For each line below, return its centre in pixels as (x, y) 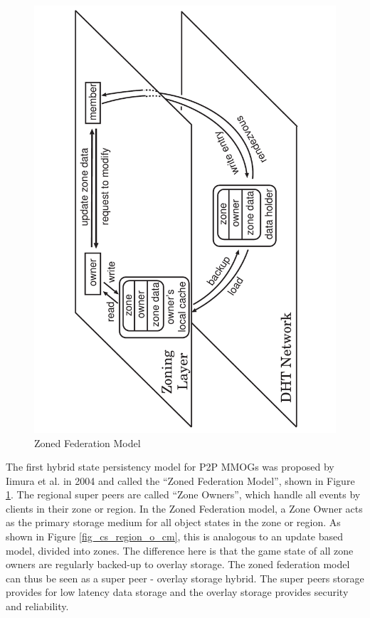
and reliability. (37, 606)
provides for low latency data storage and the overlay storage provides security (177, 592)
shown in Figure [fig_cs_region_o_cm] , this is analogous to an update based (175, 536)
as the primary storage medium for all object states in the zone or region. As (173, 522)
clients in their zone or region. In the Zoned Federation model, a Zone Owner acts (184, 508)
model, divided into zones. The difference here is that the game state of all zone (180, 550)
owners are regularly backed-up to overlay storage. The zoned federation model (178, 564)
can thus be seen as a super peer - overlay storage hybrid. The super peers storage (185, 578)
